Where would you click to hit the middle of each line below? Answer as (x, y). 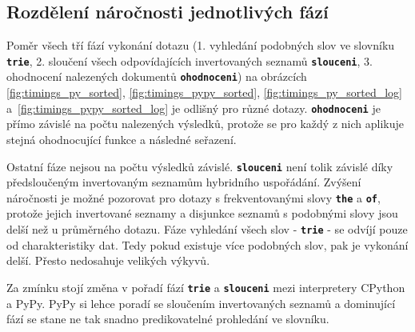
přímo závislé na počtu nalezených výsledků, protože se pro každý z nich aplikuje (205, 124)
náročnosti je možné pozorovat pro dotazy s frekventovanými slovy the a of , (194, 197)
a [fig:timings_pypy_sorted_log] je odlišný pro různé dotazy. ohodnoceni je (194, 108)
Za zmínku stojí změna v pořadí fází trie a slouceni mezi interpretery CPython (206, 287)
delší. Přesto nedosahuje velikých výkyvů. (108, 260)
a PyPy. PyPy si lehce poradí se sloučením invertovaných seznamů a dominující (201, 303)
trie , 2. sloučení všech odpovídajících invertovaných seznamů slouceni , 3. (190, 60)
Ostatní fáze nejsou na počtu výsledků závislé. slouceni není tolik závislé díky (200, 166)
